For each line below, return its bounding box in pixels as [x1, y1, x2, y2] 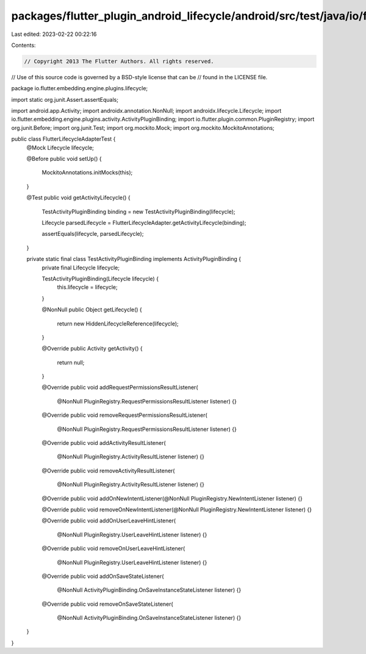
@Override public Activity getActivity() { [41, 345, 143, 352]
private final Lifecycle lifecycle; [41, 264, 120, 271]
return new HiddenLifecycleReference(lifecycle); [57, 320, 179, 327]
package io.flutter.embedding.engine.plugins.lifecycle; [11, 85, 148, 92]
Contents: [11, 41, 36, 49]
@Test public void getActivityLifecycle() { [26, 194, 131, 201]
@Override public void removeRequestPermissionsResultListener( [41, 411, 207, 419]
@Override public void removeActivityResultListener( [41, 467, 175, 474]
